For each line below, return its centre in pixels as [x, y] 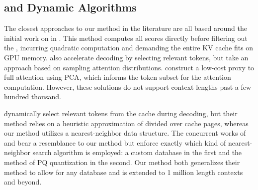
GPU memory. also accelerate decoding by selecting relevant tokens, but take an [126, 57]
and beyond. [23, 182]
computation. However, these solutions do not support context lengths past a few [128, 87]
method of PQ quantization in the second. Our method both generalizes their [122, 162]
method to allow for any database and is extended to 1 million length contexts [124, 172]
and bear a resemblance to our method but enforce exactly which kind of [115, 142]
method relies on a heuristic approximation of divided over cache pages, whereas [126, 123]
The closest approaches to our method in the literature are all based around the [126, 28]
